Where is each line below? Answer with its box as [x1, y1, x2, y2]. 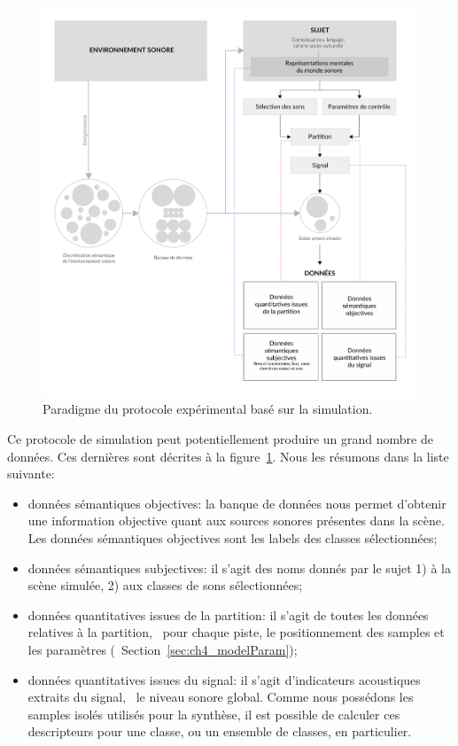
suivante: [7, 464, 55, 483]
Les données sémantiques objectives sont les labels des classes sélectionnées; [27, 529, 438, 548]
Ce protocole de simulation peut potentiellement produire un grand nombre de [7, 430, 433, 448]
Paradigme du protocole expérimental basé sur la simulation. [43, 400, 373, 418]
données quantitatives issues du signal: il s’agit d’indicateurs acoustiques [27, 670, 421, 688]
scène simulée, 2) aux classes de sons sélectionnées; [27, 576, 303, 594]
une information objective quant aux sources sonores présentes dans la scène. [27, 511, 445, 530]
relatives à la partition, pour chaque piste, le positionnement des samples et [27, 623, 445, 641]
